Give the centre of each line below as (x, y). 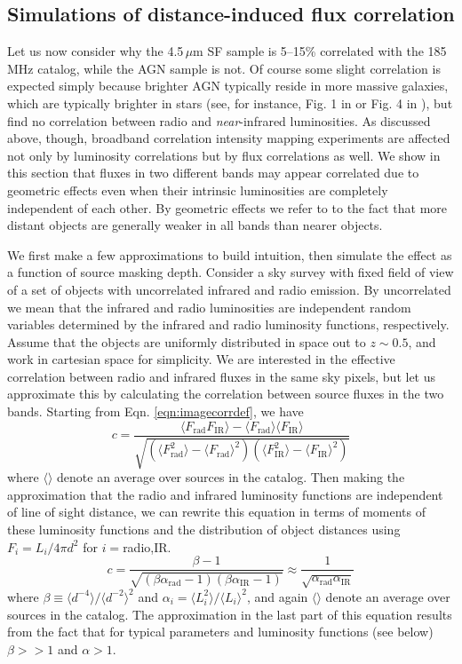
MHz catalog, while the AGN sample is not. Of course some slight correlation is (224, 68)
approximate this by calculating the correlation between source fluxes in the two (226, 394)
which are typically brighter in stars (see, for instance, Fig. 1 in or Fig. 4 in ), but (230, 103)
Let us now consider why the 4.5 (96, 51)
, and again (277, 596)
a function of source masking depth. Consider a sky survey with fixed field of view (231, 272)
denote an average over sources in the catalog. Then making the (231, 477)
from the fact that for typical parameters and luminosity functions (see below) (220, 632)
